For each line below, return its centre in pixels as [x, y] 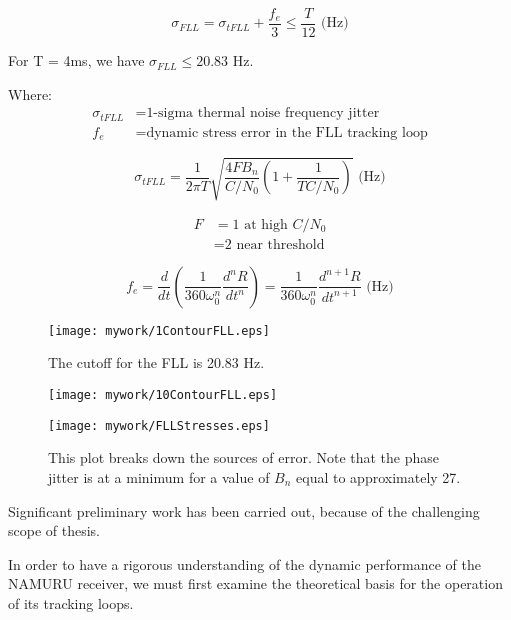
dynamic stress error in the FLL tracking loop [287, 132]
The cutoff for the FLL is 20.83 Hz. [156, 362]
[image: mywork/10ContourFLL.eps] [163, 395]
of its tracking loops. [71, 602]
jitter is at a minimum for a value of [159, 476]
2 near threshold [274, 244]
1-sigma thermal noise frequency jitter [263, 113]
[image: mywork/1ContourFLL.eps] [159, 330]
